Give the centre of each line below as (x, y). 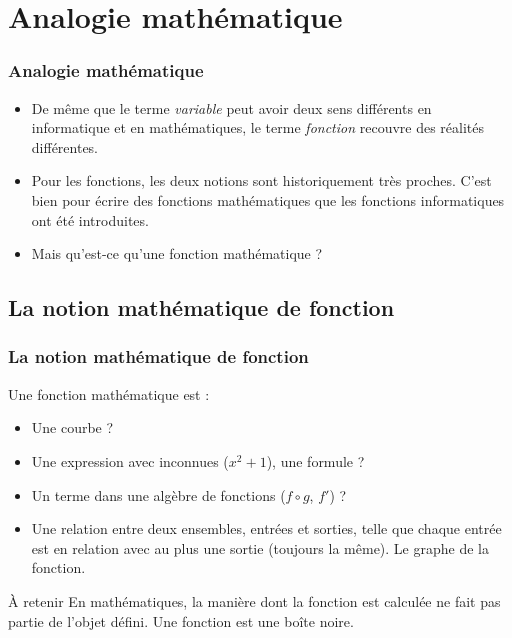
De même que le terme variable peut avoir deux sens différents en (231, 107)
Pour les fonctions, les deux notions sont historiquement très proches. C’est (261, 180)
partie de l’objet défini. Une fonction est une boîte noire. (181, 620)
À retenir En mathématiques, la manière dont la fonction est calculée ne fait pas (254, 600)
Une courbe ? (72, 427)
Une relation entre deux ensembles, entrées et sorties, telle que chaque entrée (266, 528)
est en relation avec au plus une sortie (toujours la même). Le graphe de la (260, 547)
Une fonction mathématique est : (109, 393)
